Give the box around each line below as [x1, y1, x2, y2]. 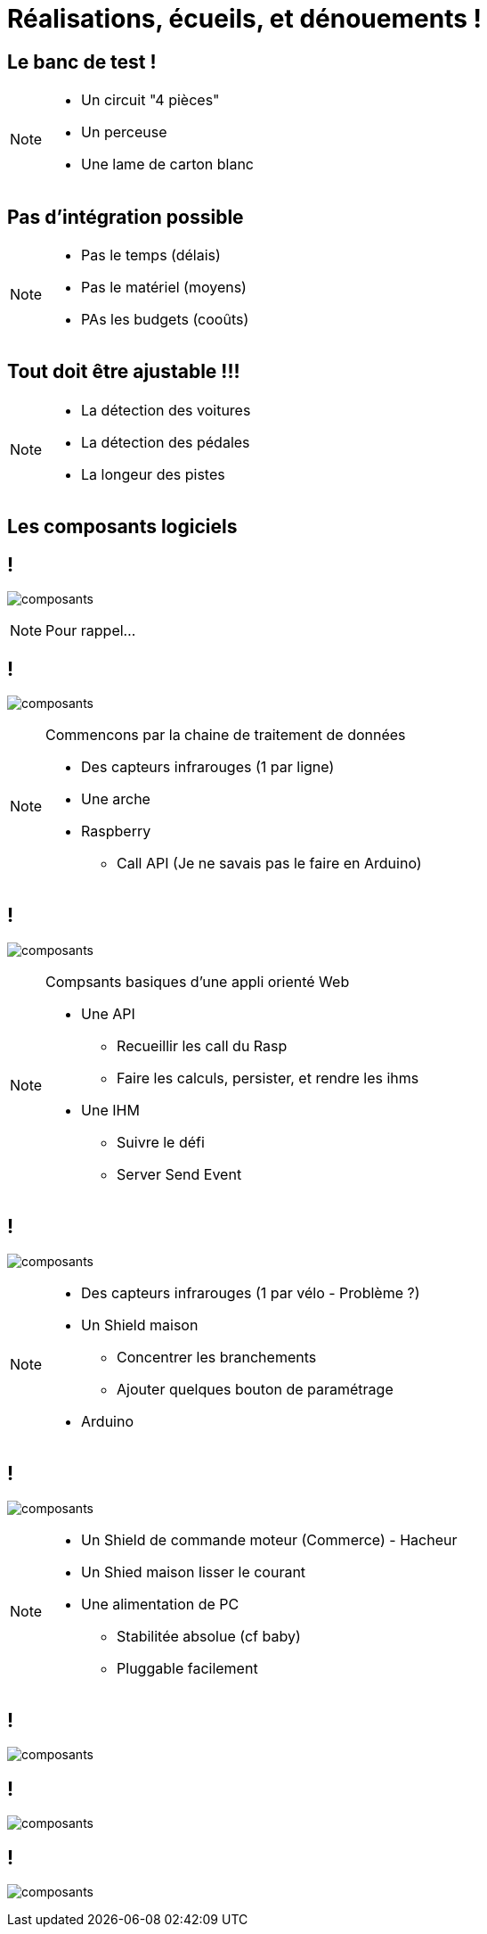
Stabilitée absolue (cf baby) [117, 1626, 301, 1645]
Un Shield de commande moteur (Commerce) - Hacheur [81, 1530, 458, 1549]
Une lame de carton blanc [81, 155, 255, 174]
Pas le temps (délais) [81, 246, 221, 265]
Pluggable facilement [117, 1658, 258, 1677]
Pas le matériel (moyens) [81, 278, 247, 297]
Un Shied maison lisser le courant [81, 1562, 306, 1581]
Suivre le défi [117, 1132, 205, 1151]
